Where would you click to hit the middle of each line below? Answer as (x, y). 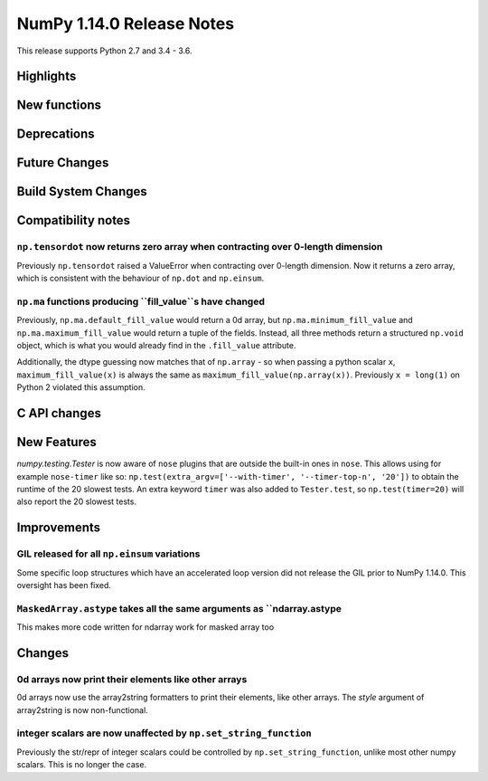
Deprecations (56, 134)
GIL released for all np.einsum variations (108, 554)
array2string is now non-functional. (82, 710)
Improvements (59, 528)
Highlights (47, 76)
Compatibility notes (74, 220)
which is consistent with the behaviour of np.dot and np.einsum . (141, 278)
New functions (59, 105)
